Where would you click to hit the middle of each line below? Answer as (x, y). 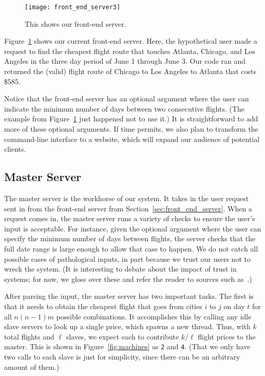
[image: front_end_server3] (73, 7)
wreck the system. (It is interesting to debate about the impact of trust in (120, 269)
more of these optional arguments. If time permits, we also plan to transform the (131, 129)
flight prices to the (227, 336)
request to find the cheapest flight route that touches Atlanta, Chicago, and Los (130, 51)
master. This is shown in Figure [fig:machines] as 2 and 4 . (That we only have (127, 346)
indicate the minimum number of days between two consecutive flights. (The (125, 108)
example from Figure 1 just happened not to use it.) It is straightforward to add (131, 119)
